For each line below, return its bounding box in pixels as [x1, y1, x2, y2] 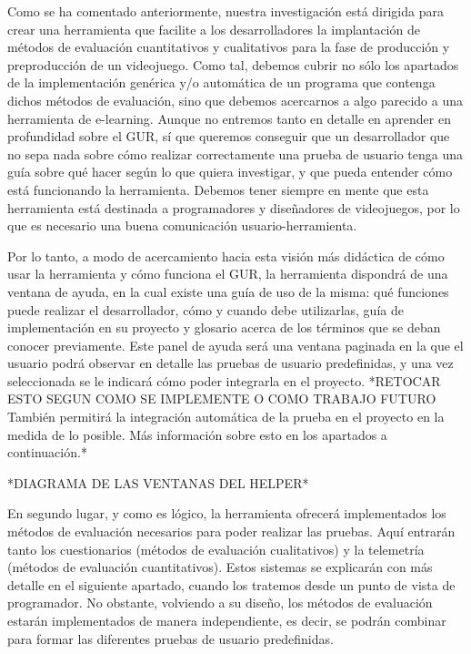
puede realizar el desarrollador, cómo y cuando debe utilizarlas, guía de [7, 300, 404, 319]
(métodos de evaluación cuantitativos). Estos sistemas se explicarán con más [7, 557, 433, 577]
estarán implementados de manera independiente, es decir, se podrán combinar [7, 611, 446, 629]
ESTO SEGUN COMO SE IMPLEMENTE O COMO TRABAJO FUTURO [7, 389, 436, 408]
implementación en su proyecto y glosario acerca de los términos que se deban [7, 318, 441, 337]
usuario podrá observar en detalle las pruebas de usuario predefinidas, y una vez [7, 353, 454, 373]
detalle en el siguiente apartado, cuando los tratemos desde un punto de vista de [7, 575, 456, 594]
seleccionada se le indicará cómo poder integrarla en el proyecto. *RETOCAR [7, 371, 441, 390]
